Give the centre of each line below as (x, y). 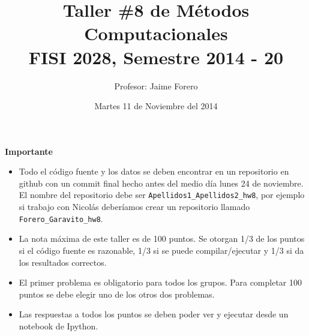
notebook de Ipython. (58, 325)
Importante (29, 151)
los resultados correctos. (63, 262)
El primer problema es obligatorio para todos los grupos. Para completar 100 (160, 282)
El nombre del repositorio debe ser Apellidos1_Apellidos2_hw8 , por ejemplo (162, 195)
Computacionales (156, 33)
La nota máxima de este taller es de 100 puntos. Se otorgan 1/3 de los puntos (162, 238)
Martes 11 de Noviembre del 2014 (156, 106)
